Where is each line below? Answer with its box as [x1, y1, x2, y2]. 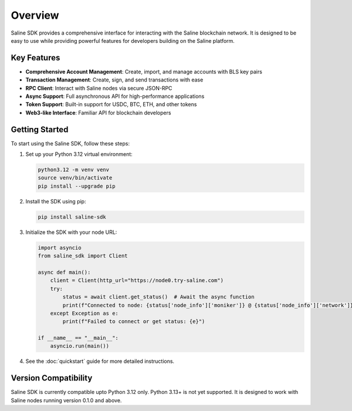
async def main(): [38, 269, 91, 276]
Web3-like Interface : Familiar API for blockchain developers [25, 109, 171, 116]
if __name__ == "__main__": [38, 335, 119, 341]
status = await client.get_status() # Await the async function [62, 294, 255, 300]
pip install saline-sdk [38, 213, 107, 220]
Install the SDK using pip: [25, 198, 86, 205]
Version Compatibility [11, 373, 93, 383]
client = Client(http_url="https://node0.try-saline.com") [50, 277, 224, 284]
